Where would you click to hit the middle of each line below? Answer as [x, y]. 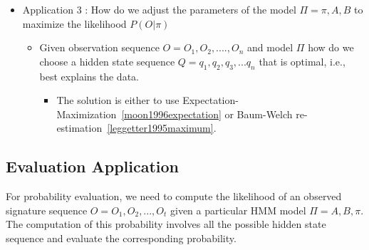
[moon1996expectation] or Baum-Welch [207, 114]
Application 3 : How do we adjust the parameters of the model [159, 9]
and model [270, 47]
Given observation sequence [99, 47]
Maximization [87, 114]
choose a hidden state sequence [107, 61]
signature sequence [47, 210]
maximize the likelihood [74, 23]
